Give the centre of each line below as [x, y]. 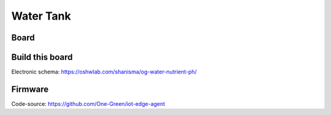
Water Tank [41, 16]
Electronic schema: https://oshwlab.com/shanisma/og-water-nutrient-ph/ [104, 72]
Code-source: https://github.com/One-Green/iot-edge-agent [88, 103]
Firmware [30, 89]
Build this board [42, 57]
